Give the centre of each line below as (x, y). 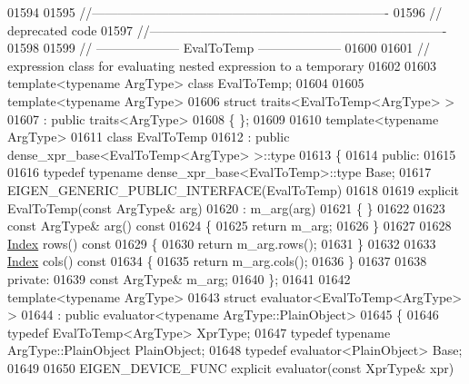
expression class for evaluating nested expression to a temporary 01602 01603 (222, 65)
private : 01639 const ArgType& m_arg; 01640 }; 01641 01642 (179, 278)
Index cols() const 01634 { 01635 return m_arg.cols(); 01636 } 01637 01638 (217, 261)
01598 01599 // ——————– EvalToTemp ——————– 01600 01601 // (219, 48)
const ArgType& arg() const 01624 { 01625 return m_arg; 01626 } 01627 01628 (230, 226)
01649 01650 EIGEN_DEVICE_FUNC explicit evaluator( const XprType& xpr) (231, 367)
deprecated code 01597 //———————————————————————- (227, 30)
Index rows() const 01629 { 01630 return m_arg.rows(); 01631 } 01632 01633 (222, 243)
